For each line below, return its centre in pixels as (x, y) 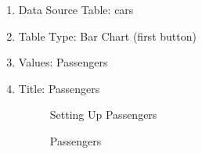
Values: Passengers (63, 62)
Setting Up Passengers (103, 115)
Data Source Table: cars (76, 9)
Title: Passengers (59, 88)
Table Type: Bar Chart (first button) (107, 36)
